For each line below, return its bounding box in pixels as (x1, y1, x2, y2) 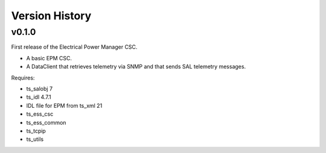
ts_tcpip (26, 127, 46, 134)
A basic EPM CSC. (26, 54, 72, 61)
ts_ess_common (26, 119, 66, 126)
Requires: (11, 74, 35, 81)
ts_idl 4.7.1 (26, 93, 51, 101)
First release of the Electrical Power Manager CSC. (11, 43, 138, 51)
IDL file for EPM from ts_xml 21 (26, 102, 103, 109)
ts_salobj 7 (26, 85, 53, 92)
